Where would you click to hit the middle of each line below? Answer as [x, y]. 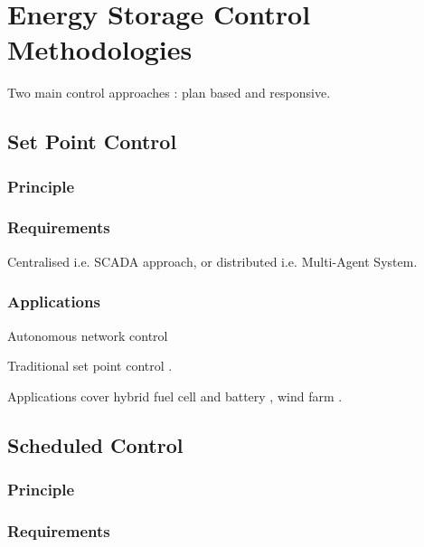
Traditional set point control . [90, 366]
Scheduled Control [95, 444]
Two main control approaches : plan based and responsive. [169, 93]
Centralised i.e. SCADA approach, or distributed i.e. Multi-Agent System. [212, 261]
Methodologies [100, 49]
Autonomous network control [88, 335]
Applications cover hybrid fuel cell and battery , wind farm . [175, 396]
